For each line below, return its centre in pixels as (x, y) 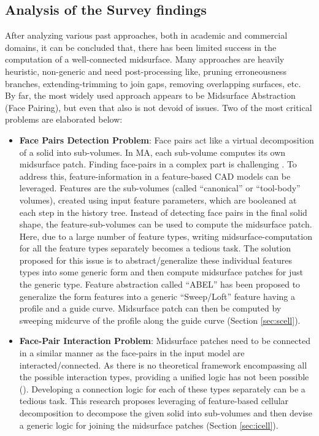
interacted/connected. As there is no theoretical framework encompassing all (163, 365)
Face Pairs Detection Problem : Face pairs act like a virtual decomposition (167, 140)
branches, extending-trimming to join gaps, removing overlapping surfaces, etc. (153, 83)
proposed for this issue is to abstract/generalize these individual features (156, 260)
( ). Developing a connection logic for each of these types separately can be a (162, 388)
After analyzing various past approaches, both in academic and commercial (146, 35)
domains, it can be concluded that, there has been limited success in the (141, 47)
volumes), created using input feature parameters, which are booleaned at (158, 200)
